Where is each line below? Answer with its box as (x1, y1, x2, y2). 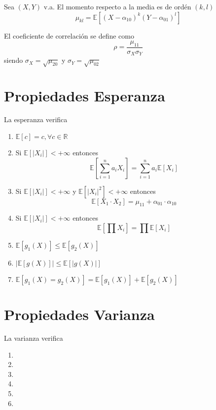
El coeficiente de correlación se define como (4, 30, 134, 41)
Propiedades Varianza (4, 304, 155, 324)
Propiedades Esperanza (4, 86, 165, 106)
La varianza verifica (4, 333, 63, 343)
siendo (4, 55, 23, 65)
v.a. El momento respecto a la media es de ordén (43, 1, 191, 11)
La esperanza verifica (4, 114, 68, 125)
